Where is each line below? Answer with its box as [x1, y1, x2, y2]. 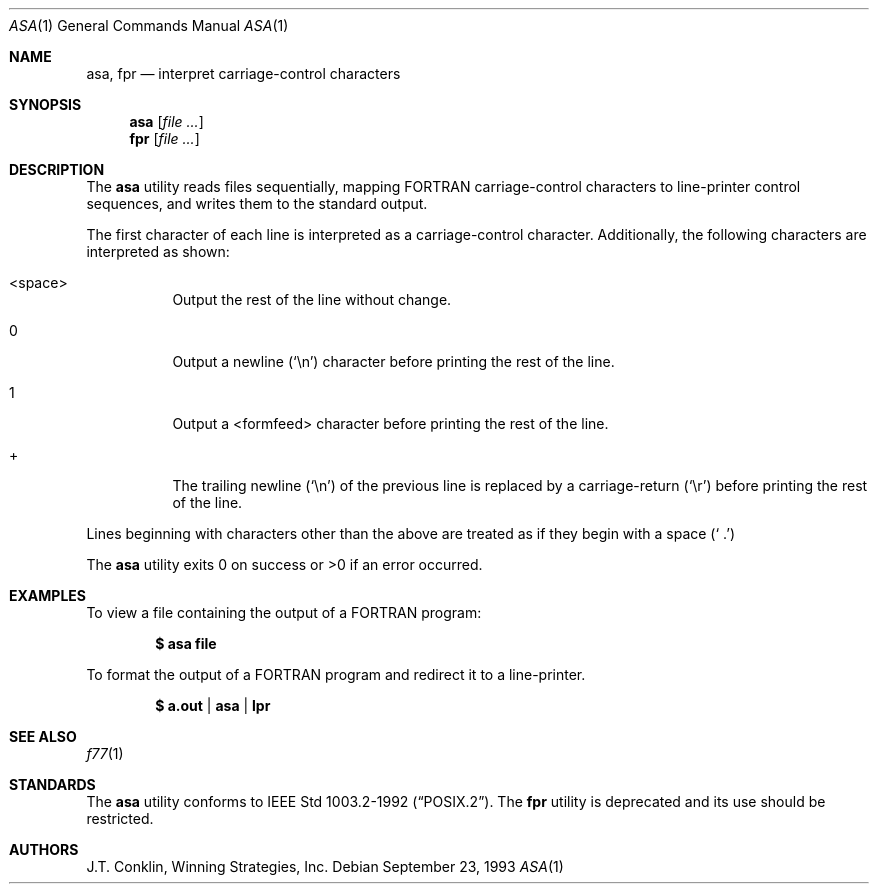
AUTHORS [9, 841, 79, 858]
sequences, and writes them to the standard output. [86, 195, 428, 212]
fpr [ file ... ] [129, 130, 200, 147]
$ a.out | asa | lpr [155, 697, 271, 714]
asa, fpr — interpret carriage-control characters [86, 65, 401, 82]
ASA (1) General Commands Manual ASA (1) [9, 17, 289, 34]
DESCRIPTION [9, 161, 105, 178]
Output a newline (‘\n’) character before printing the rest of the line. [172, 353, 615, 370]
